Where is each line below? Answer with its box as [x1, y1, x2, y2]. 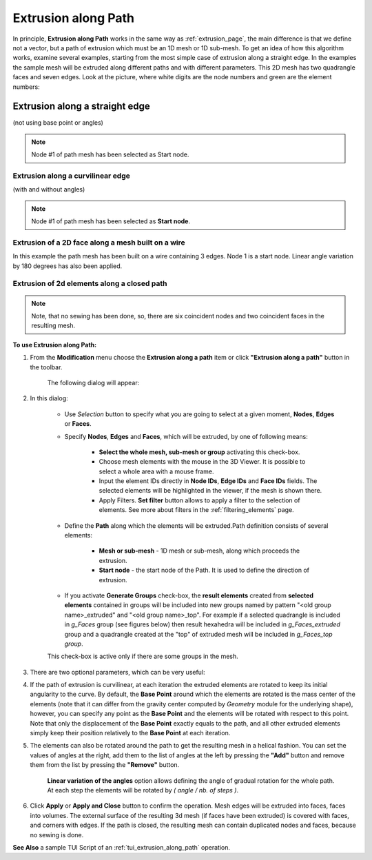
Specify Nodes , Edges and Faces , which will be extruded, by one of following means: [64, 432, 308, 440]
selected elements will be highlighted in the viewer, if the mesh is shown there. [99, 487, 322, 495]
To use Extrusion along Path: [12, 340, 96, 349]
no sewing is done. [30, 830, 84, 839]
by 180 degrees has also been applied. [12, 262, 123, 270]
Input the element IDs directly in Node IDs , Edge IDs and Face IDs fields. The [99, 477, 318, 485]
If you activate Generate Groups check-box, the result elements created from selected [64, 591, 313, 600]
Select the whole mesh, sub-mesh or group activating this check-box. [99, 448, 300, 456]
